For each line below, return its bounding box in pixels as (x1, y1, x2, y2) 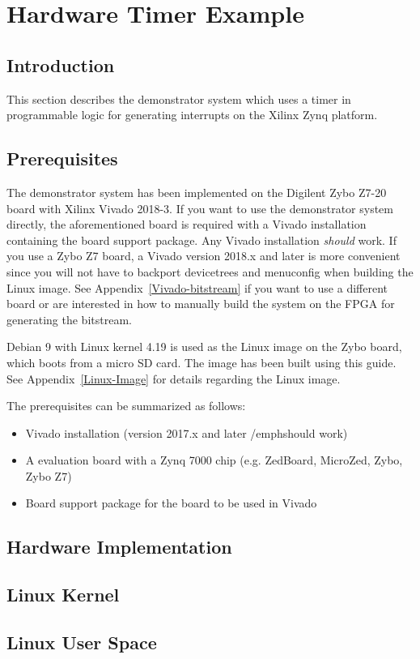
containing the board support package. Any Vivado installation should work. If (6, 231, 397, 248)
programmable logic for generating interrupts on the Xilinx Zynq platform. (6, 106, 378, 123)
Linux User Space (6, 630, 157, 655)
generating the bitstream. (6, 310, 132, 327)
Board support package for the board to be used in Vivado (25, 494, 317, 511)
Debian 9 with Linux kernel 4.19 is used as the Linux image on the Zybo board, (6, 338, 402, 355)
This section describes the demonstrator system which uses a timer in (6, 90, 351, 107)
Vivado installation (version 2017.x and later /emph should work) (25, 424, 348, 441)
